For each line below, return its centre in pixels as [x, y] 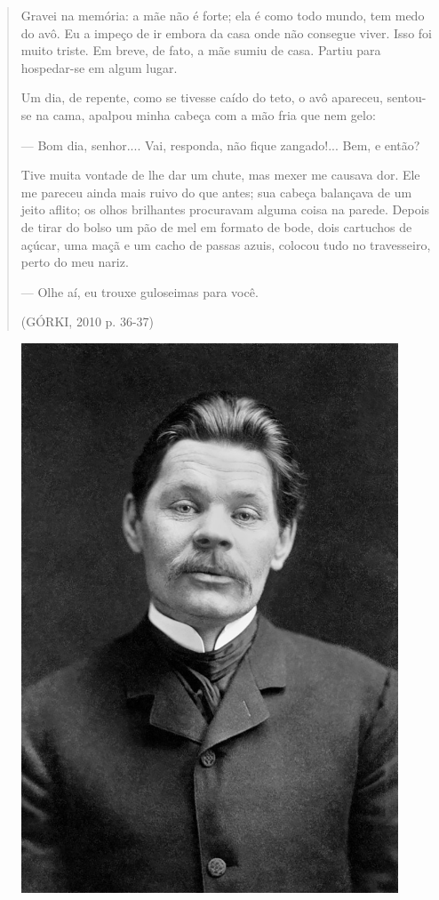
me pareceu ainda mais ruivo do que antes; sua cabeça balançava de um [216, 192]
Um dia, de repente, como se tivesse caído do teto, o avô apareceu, [202, 97]
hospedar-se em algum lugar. [99, 67]
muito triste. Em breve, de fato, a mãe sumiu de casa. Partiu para [201, 50]
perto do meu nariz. [75, 262]
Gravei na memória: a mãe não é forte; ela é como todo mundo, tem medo [223, 15]
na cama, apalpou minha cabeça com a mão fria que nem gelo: [206, 114]
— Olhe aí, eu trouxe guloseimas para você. [140, 291]
